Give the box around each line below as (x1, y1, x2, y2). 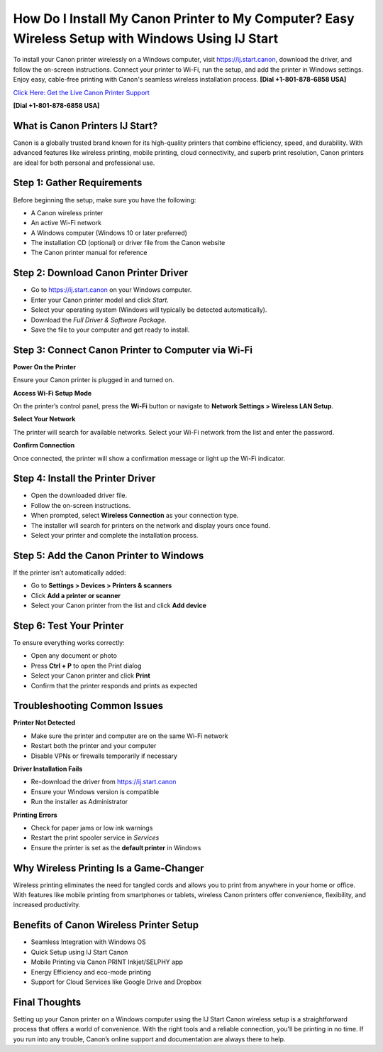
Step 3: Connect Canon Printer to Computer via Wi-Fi (13, 344, 253, 356)
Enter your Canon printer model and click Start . (30, 295, 170, 304)
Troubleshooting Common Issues (13, 700, 163, 712)
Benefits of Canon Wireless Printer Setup (13, 919, 199, 931)
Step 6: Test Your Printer (13, 619, 124, 631)
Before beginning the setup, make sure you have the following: (13, 195, 196, 204)
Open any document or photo (30, 651, 117, 660)
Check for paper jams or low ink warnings (30, 824, 153, 832)
